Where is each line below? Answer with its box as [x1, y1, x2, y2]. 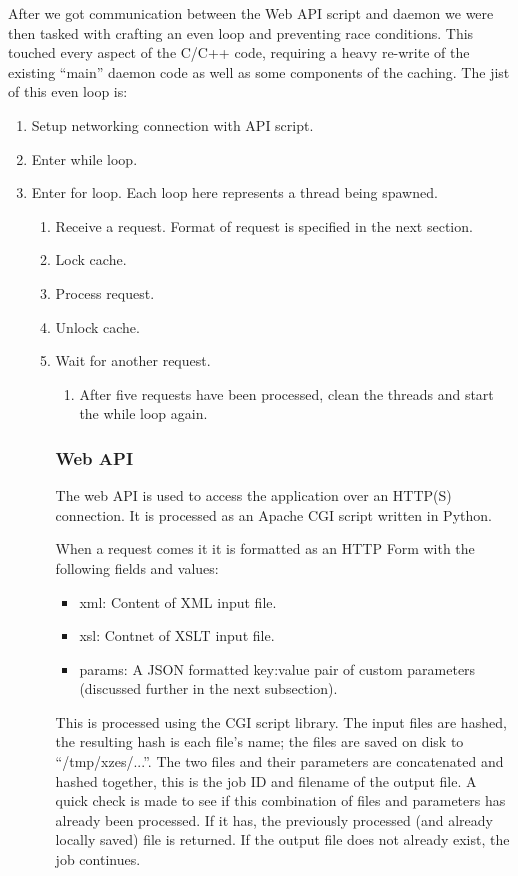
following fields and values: [55, 557, 219, 578]
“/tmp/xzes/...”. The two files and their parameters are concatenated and [55, 751, 504, 772]
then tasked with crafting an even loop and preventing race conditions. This [8, 22, 474, 43]
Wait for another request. [55, 350, 211, 371]
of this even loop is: [8, 81, 128, 102]
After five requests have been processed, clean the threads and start [79, 383, 494, 404]
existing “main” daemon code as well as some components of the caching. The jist [8, 61, 510, 82]
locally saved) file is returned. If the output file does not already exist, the [55, 829, 510, 850]
